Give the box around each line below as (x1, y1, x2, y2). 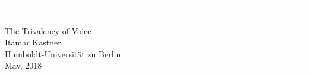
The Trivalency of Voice (5, 24, 92, 37)
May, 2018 (5, 59, 42, 71)
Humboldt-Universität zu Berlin (5, 47, 121, 60)
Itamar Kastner (5, 36, 61, 48)
